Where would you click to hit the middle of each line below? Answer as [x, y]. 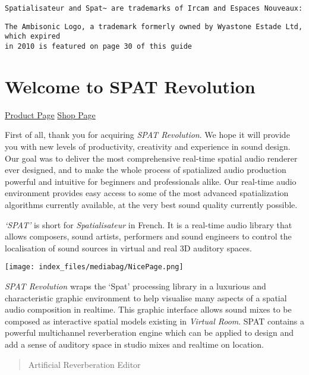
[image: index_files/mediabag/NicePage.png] [94, 267]
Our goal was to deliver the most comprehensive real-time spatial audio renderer [151, 158]
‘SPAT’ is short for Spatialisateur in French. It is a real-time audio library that [149, 224]
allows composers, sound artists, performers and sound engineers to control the [148, 236]
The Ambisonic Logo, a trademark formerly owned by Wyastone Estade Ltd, [154, 26]
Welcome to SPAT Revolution [130, 86]
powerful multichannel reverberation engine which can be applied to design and [149, 333]
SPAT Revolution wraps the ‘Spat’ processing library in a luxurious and [135, 286]
